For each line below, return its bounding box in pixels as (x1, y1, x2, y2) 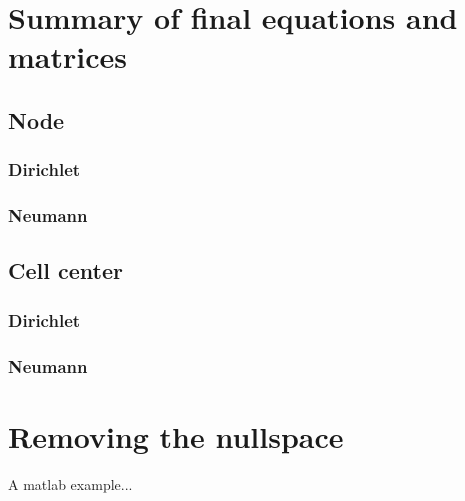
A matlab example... (8, 473, 133, 494)
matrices (8, 36, 127, 77)
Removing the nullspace (8, 415, 344, 456)
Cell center (8, 255, 123, 286)
